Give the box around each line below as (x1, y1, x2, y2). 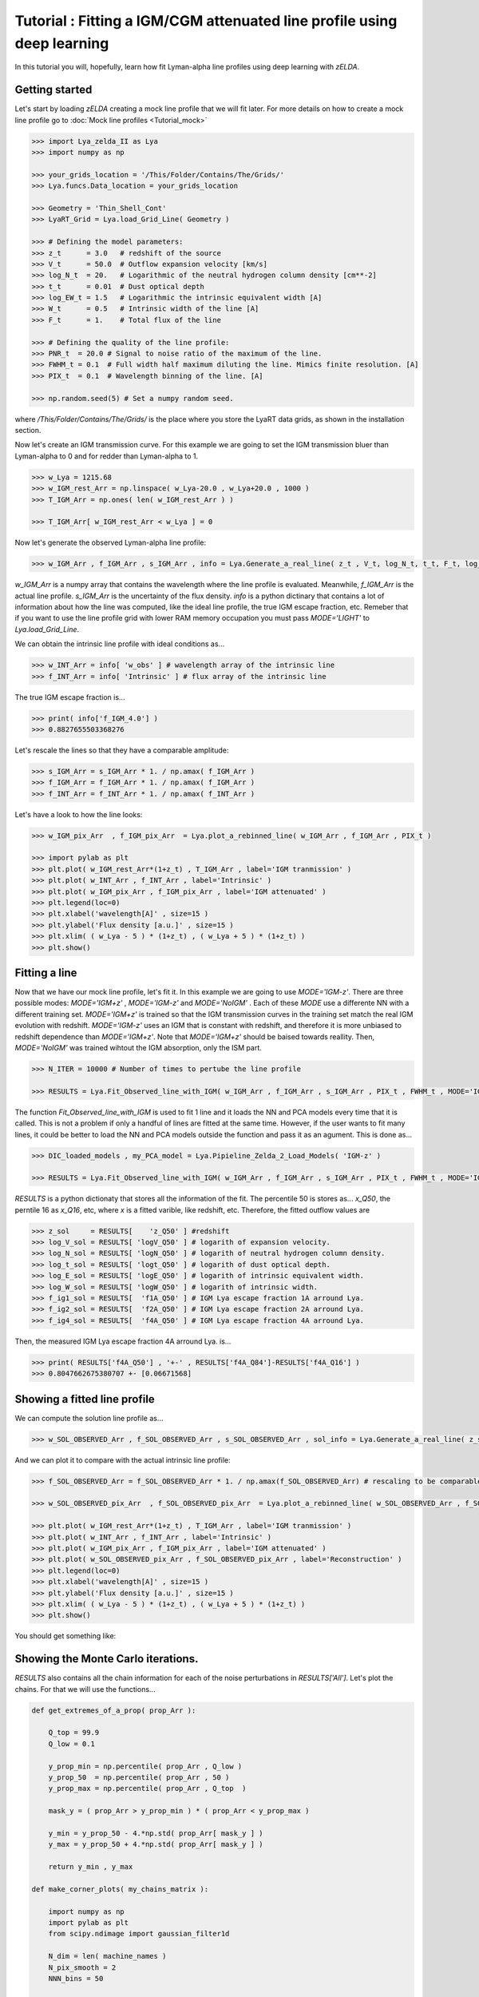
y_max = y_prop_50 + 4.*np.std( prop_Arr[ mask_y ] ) (48, 1840, 263, 1849)
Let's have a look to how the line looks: (14, 809, 143, 819)
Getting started (14, 83, 93, 97)
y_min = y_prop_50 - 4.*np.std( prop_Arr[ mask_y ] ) (48, 1828, 263, 1837)
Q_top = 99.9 (48, 1728, 100, 1737)
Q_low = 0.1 (48, 1739, 96, 1749)
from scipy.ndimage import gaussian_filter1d (48, 1929, 230, 1939)
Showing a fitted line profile (14, 1392, 155, 1406)
